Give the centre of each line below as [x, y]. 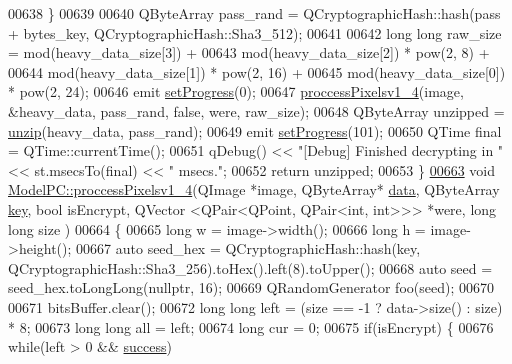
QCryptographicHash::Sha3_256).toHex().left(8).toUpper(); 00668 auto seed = [250, 267]
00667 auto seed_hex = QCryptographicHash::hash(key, [248, 248]
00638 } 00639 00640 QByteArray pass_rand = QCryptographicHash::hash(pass [254, 13]
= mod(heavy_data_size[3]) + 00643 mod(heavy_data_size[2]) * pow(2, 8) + [249, 52]
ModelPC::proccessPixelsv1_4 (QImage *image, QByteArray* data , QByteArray [254, 189]
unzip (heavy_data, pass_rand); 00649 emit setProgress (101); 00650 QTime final [255, 130]
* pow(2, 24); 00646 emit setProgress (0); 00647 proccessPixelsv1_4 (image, [236, 91]
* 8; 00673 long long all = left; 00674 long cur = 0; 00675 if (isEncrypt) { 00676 [251, 326]
